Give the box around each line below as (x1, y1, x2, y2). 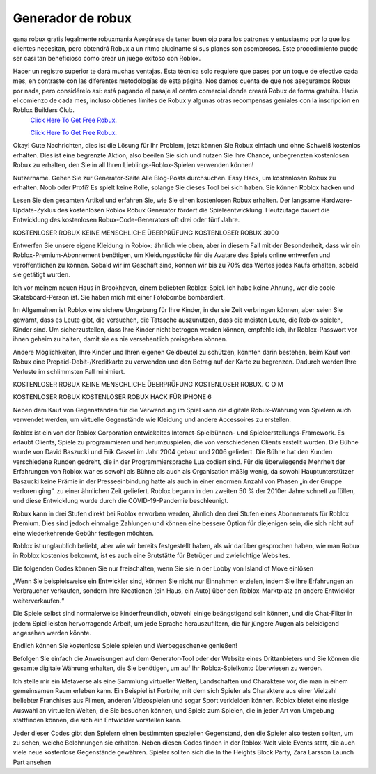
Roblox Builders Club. (13, 106, 75, 114)
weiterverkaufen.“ (13, 596, 65, 605)
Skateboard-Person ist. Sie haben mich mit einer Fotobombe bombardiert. (13, 293, 226, 301)
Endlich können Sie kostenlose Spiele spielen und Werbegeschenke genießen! (13, 642, 238, 650)
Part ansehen (13, 758, 52, 766)
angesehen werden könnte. (13, 629, 92, 637)
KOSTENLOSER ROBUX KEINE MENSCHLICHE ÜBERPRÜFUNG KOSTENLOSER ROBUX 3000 (13, 229, 279, 237)
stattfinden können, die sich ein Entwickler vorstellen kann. (13, 716, 182, 725)
